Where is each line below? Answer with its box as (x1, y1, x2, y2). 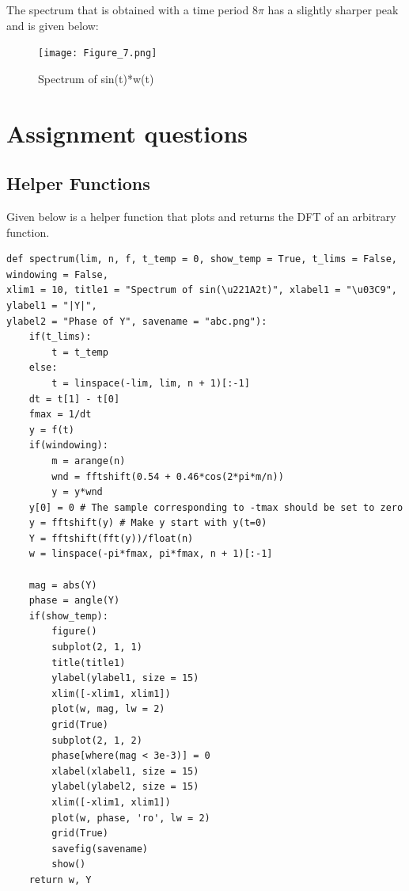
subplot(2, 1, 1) (51, 642, 142, 653)
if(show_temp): (28, 610, 108, 622)
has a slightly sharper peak (267, 2, 399, 17)
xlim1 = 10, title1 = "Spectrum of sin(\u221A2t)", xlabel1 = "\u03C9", (6, 284, 397, 296)
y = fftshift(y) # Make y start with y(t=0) (28, 517, 267, 529)
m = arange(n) (51, 455, 126, 466)
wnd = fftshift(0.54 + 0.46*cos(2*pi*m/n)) (51, 470, 284, 482)
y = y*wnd (51, 486, 103, 498)
